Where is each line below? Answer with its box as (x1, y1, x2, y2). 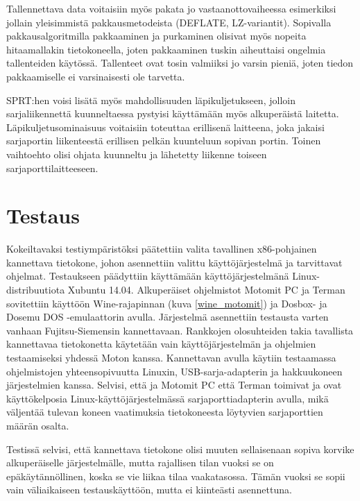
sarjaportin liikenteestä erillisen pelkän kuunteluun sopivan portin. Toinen (6, 133, 321, 148)
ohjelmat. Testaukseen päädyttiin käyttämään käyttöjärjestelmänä (6, 269, 289, 283)
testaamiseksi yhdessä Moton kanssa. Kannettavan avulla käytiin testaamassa (6, 350, 336, 364)
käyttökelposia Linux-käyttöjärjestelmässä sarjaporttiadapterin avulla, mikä (6, 391, 329, 405)
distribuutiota (6, 282, 65, 297)
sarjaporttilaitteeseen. (6, 160, 98, 175)
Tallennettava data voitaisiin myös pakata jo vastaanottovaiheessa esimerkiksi (6, 1, 336, 15)
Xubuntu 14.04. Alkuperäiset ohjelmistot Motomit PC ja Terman (67, 282, 345, 297)
